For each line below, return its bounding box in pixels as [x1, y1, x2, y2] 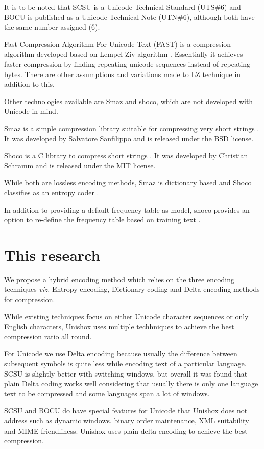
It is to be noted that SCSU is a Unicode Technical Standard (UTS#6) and [4, 2, 241, 12]
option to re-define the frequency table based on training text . [4, 214, 201, 225]
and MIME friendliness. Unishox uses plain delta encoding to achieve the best [4, 425, 248, 436]
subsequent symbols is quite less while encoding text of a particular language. [4, 358, 247, 368]
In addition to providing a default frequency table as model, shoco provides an [4, 204, 250, 215]
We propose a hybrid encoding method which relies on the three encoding [4, 273, 235, 284]
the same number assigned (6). [4, 21, 100, 32]
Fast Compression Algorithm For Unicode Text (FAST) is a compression [4, 38, 231, 49]
